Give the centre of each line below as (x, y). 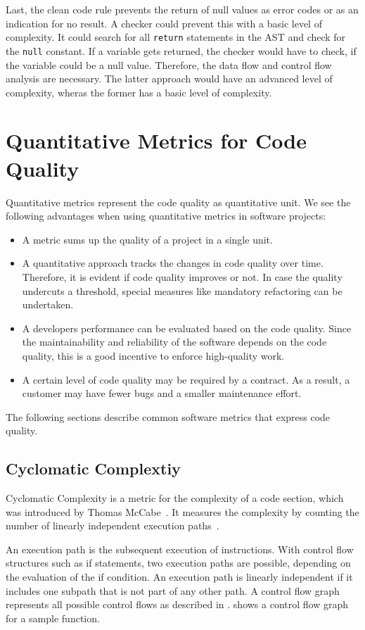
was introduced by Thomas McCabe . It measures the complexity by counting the (182, 511)
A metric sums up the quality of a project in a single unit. (147, 239)
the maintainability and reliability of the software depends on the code (174, 342)
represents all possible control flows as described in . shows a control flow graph (177, 604)
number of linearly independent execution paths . (113, 525)
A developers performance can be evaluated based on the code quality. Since (187, 328)
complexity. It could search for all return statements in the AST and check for (176, 37)
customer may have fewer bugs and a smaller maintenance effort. (162, 393)
